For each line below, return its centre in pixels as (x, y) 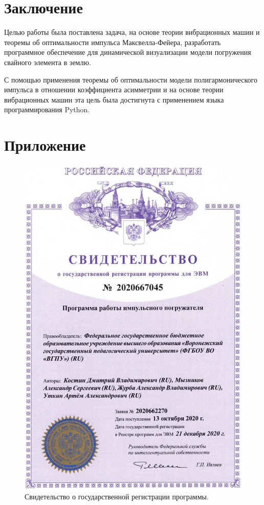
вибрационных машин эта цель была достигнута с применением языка (114, 99)
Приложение (45, 145)
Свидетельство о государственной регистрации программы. (117, 496)
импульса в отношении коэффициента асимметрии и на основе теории (114, 89)
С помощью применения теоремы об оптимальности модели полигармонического (131, 79)
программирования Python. (47, 109)
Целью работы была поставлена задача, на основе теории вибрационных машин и (132, 32)
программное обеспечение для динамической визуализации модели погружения (128, 52)
